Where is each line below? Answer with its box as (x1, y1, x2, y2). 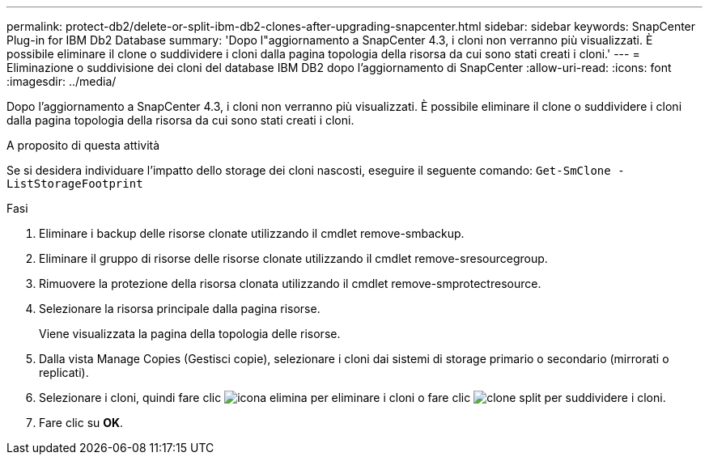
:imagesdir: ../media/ (6, 74, 117, 88)
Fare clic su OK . (39, 416, 124, 429)
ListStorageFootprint (6, 177, 143, 190)
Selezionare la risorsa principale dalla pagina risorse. (39, 302, 321, 315)
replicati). (39, 366, 89, 379)
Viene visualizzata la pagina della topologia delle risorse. (39, 327, 341, 340)
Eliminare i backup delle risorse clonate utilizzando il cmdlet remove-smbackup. (39, 226, 465, 240)
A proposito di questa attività (6, 138, 160, 152)
